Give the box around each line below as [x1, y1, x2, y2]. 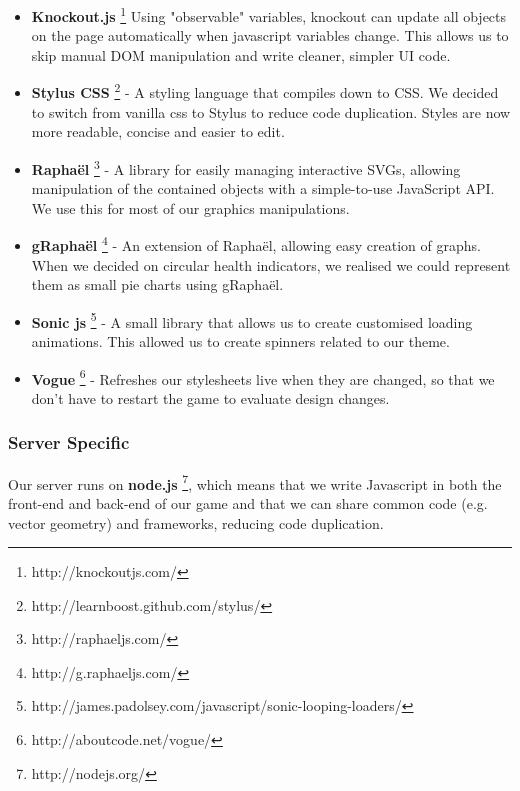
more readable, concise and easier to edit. [31, 121, 285, 142]
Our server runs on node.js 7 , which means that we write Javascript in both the [8, 470, 502, 494]
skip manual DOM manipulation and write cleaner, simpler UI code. [31, 44, 451, 65]
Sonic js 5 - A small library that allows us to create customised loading [31, 308, 473, 332]
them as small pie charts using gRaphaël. [31, 274, 284, 295]
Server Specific [8, 430, 130, 455]
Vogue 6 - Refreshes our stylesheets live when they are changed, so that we [31, 365, 495, 389]
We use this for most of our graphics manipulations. [31, 197, 350, 218]
